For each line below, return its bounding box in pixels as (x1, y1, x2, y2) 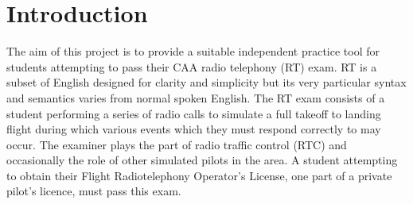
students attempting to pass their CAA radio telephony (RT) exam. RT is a (6, 58, 377, 75)
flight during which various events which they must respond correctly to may (6, 121, 381, 137)
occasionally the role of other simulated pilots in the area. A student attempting (6, 152, 398, 168)
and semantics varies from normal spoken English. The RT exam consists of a (6, 89, 385, 106)
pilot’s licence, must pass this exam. (6, 183, 181, 199)
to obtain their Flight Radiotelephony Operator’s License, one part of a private (6, 167, 392, 183)
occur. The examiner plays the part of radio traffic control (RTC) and (6, 136, 347, 152)
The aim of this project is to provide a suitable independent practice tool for (6, 43, 380, 60)
